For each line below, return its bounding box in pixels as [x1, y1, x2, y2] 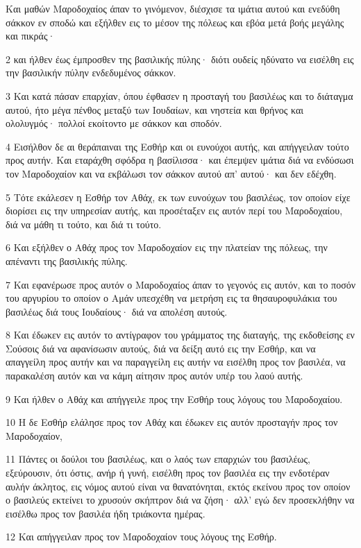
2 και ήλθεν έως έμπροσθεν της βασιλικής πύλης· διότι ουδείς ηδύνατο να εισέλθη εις [6, 51, 354, 66]
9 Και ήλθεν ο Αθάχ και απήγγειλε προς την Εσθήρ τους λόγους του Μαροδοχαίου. [6, 391, 343, 406]
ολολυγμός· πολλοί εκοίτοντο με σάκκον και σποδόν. [6, 116, 222, 130]
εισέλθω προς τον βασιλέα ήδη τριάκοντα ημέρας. [6, 506, 205, 520]
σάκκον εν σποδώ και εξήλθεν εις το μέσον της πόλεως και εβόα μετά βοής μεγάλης [6, 15, 344, 29]
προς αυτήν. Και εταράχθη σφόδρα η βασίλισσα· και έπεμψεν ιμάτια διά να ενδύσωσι [6, 153, 354, 167]
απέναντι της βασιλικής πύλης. [6, 253, 128, 268]
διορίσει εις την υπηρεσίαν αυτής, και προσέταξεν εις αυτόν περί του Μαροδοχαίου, [6, 203, 343, 218]
